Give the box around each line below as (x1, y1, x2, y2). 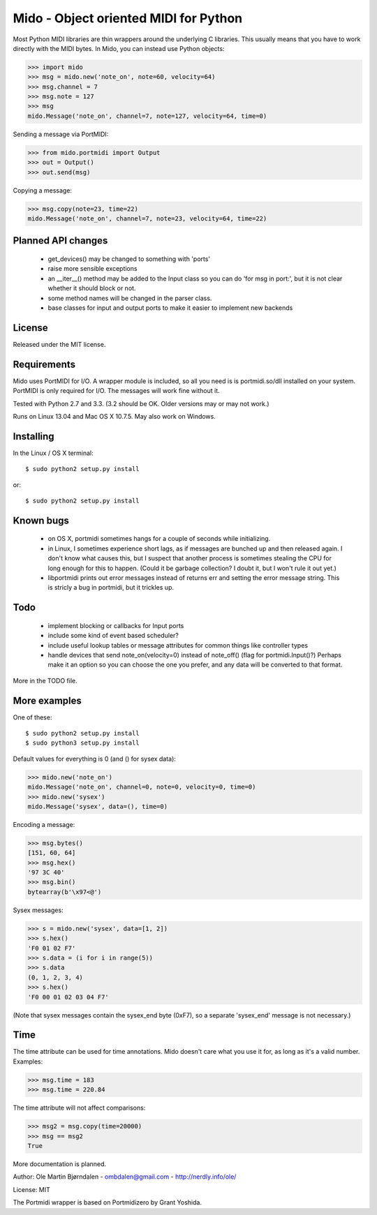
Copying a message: (13, 186, 73, 195)
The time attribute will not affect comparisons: (13, 1103, 146, 1112)
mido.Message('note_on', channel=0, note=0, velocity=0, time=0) (27, 783, 256, 791)
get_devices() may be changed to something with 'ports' (47, 255, 211, 263)
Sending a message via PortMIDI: (13, 130, 109, 138)
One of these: (13, 713, 52, 722)
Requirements (13, 358, 76, 370)
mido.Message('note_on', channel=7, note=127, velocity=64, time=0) (27, 112, 267, 120)
